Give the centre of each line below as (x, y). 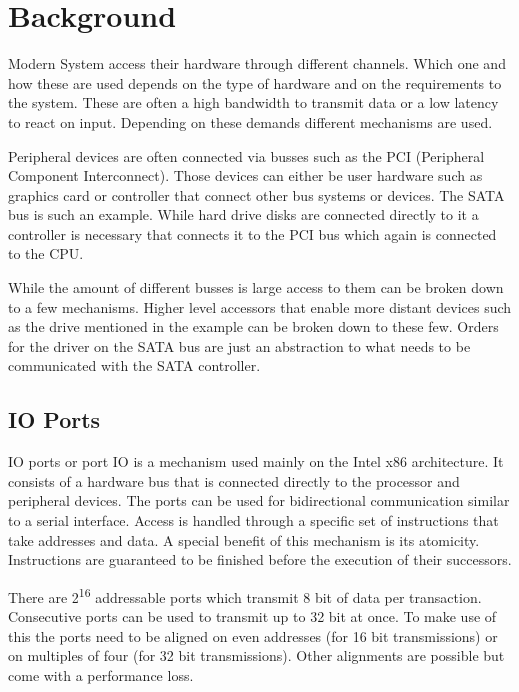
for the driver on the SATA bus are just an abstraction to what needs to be (239, 345)
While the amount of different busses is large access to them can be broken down (256, 287)
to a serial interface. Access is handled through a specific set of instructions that (253, 520)
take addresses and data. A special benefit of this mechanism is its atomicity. (244, 539)
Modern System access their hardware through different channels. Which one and (257, 63)
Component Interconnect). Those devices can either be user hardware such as (245, 175)
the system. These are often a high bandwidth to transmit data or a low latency (253, 102)
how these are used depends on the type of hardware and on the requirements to (255, 82)
